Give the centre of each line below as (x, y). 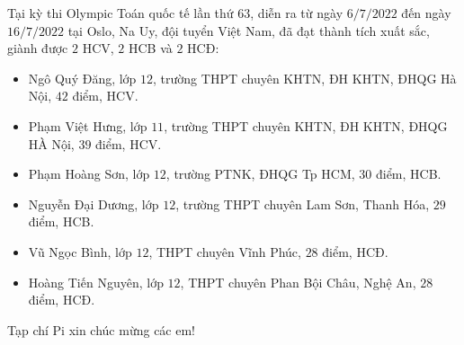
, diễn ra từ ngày (297, 13)
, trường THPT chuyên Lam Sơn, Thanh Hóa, (303, 203)
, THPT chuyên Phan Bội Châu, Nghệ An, (298, 282)
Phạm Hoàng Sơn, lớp (89, 174)
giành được (38, 48)
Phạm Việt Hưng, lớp (88, 125)
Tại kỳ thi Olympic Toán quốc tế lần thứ (120, 13)
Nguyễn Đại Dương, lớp (94, 203)
